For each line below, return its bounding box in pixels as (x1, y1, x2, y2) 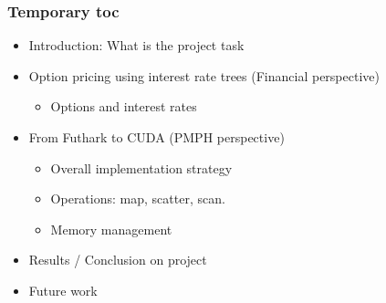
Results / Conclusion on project (28, 250, 207, 269)
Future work (28, 280, 98, 299)
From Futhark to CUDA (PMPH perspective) (28, 128, 285, 146)
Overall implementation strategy (50, 158, 233, 177)
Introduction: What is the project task (28, 36, 245, 55)
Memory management (50, 219, 172, 238)
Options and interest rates (50, 97, 197, 116)
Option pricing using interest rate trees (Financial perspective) (28, 66, 380, 85)
